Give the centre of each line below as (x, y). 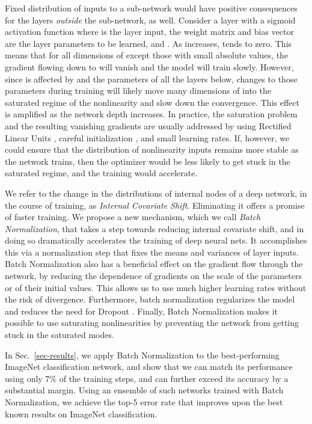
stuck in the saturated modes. (60, 335)
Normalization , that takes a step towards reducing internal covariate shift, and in (154, 228)
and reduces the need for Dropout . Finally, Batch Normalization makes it (141, 311)
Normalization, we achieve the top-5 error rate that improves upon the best (144, 402)
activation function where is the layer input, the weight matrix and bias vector (149, 32)
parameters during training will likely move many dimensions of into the (138, 91)
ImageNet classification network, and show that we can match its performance (149, 367)
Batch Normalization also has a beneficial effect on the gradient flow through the (154, 264)
